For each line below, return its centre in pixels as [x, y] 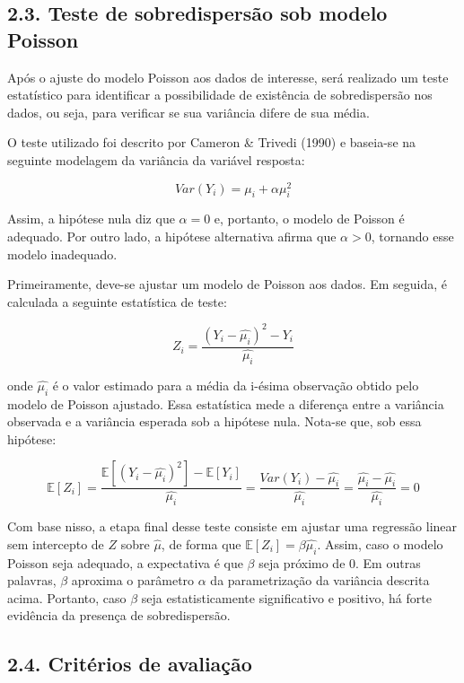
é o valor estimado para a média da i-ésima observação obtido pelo [236, 385]
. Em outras [388, 562]
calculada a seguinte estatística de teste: [117, 301]
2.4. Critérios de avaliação [130, 664]
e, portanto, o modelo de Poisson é [309, 219]
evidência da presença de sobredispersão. [119, 615]
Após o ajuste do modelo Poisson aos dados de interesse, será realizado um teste [228, 77]
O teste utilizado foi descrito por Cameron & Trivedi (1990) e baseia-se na [212, 142]
